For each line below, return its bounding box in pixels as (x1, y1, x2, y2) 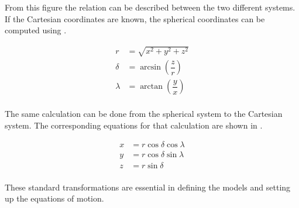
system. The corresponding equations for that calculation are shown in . (5, 119, 263, 131)
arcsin (140, 63, 161, 72)
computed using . (5, 24, 67, 36)
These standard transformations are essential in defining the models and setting (5, 181, 291, 193)
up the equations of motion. (5, 192, 104, 204)
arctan (140, 82, 163, 91)
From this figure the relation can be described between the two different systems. (5, 1, 295, 13)
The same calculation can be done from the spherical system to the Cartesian (5, 108, 283, 120)
